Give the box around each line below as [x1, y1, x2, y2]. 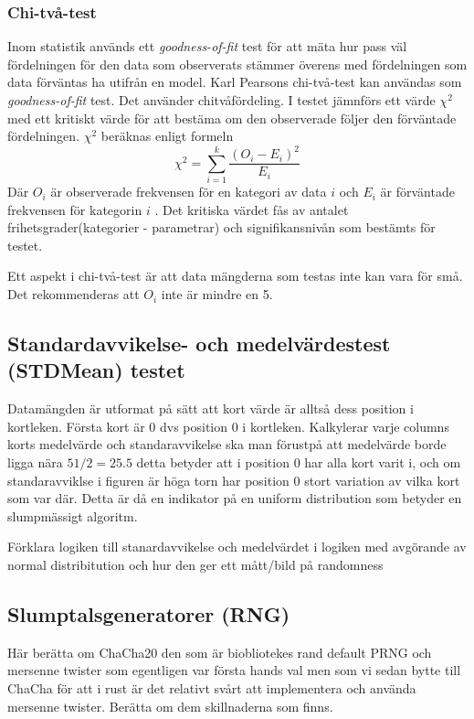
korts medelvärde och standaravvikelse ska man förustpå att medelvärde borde [7, 435, 447, 454]
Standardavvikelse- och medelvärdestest [7, 329, 391, 358]
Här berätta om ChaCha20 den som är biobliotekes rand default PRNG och [7, 642, 432, 661]
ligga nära [7, 453, 63, 472]
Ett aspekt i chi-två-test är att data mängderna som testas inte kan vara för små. [7, 266, 463, 285]
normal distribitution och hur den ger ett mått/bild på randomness [7, 554, 384, 574]
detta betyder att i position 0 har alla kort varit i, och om [136, 453, 461, 472]
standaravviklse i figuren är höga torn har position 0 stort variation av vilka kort [7, 470, 460, 489]
